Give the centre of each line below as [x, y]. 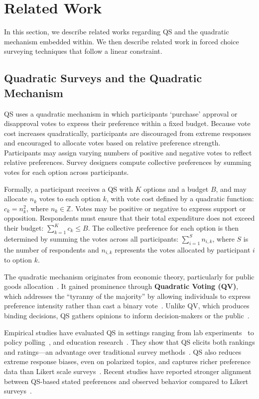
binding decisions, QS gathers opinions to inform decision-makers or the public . [127, 316]
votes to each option [70, 199]
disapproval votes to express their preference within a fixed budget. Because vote [127, 123]
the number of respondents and [52, 249]
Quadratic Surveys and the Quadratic [103, 78]
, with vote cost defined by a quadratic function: [180, 199]
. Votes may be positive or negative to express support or [158, 208]
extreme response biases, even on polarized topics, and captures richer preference [128, 361]
